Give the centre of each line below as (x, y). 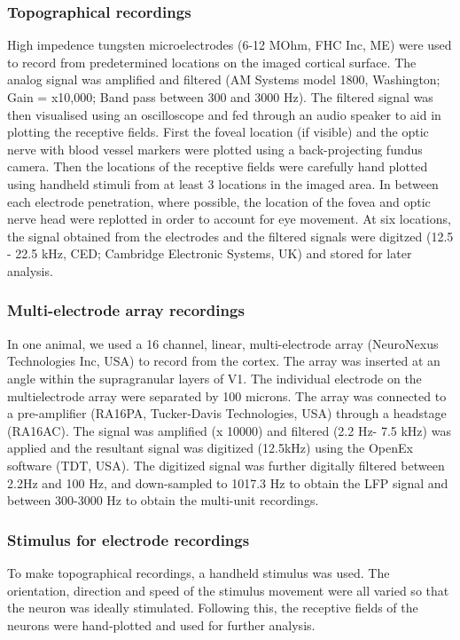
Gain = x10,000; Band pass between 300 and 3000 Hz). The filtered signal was (220, 97)
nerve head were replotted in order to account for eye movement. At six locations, (229, 219)
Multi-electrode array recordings (126, 310)
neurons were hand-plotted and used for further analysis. (161, 624)
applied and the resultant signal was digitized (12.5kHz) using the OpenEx (210, 448)
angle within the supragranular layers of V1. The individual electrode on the (214, 378)
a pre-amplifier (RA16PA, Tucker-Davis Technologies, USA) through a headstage (227, 413)
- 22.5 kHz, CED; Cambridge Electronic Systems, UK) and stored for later (210, 253)
